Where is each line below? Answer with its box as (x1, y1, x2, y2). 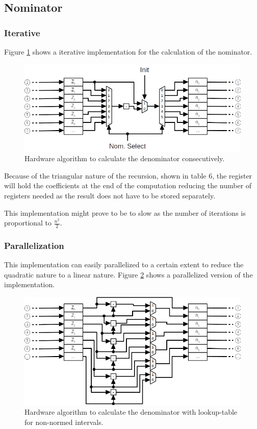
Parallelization (4, 239, 64, 251)
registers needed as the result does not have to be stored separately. (4, 190, 216, 200)
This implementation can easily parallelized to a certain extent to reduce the (4, 259, 244, 270)
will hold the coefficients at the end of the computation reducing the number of (4, 180, 252, 191)
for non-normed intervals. (24, 416, 104, 427)
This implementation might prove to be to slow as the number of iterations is (4, 207, 246, 218)
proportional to (4, 217, 52, 228)
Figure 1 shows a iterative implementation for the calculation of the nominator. (4, 46, 252, 57)
